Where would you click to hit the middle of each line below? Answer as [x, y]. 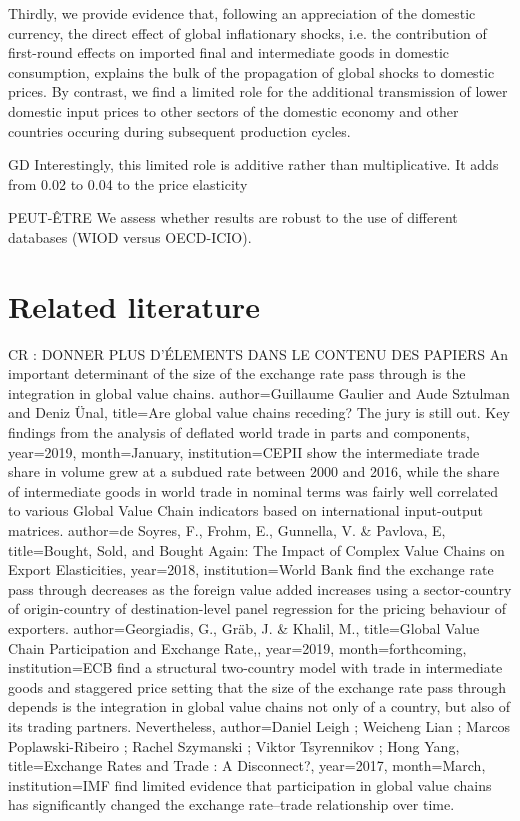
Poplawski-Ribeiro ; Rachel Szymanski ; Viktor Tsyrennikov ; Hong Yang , [234, 745]
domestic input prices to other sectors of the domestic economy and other [233, 110]
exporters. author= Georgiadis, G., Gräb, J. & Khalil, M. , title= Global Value [244, 627]
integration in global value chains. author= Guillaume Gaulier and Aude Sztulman [259, 392]
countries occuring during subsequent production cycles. [179, 130]
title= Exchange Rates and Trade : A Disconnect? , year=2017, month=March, [247, 765]
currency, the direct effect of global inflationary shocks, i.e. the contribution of [247, 32]
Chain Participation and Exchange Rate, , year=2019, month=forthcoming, [237, 647]
